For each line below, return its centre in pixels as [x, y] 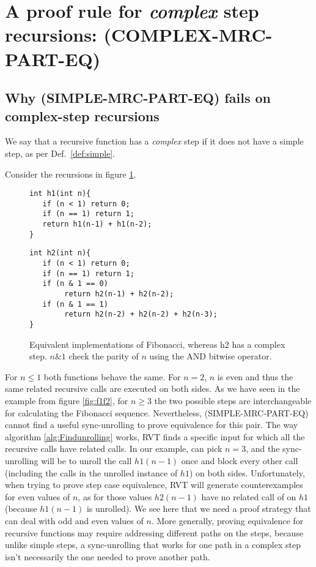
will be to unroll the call [86, 460]
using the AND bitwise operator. [211, 356]
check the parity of [104, 356]
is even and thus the [255, 376]
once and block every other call [240, 460]
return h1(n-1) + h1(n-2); [97, 224]
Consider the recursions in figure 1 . [71, 174]
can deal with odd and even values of [74, 520]
